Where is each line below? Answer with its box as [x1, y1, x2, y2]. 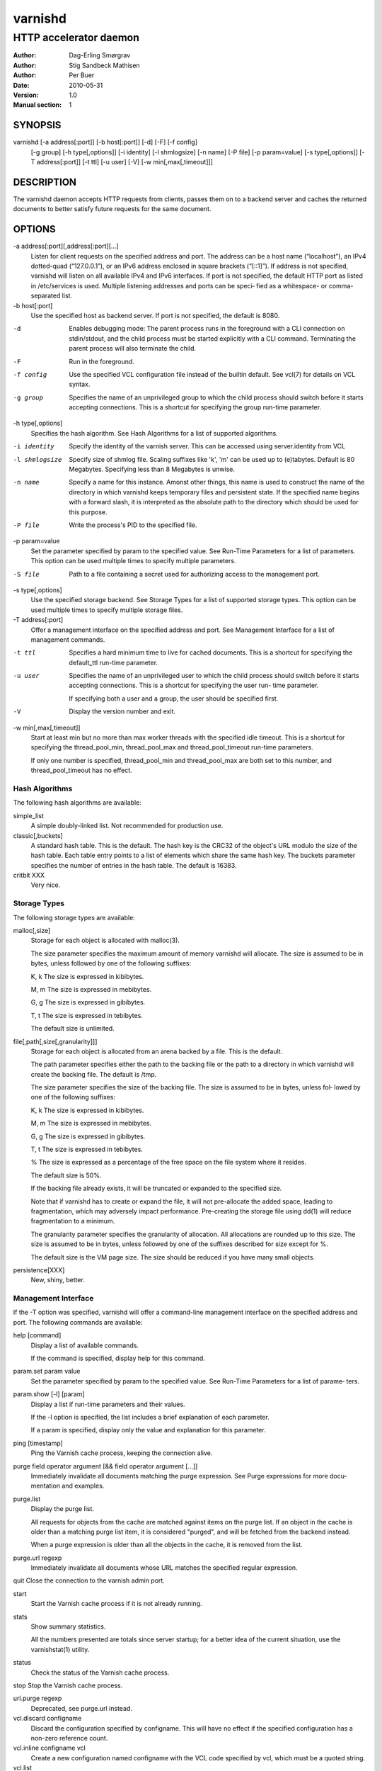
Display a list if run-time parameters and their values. [30, 1400, 185, 1408]
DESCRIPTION [13, 176, 77, 188]
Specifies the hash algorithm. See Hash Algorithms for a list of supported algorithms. [30, 429, 279, 437]
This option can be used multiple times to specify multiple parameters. [30, 557, 236, 565]
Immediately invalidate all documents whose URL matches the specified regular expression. [30, 1563, 298, 1572]
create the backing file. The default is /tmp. [30, 1070, 157, 1078]
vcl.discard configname [13, 1714, 82, 1723]
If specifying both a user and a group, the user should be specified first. [69, 694, 279, 703]
